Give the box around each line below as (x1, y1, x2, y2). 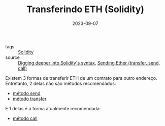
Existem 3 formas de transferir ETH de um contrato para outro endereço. (5, 75, 157, 81)
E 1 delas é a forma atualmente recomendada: (5, 105, 101, 111)
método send (12, 90, 41, 96)
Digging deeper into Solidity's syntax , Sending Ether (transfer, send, (18, 59, 160, 66)
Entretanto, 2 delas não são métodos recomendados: (5, 80, 116, 86)
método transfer (12, 96, 47, 102)
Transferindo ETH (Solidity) (26, 4, 145, 15)
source (5, 54, 20, 60)
